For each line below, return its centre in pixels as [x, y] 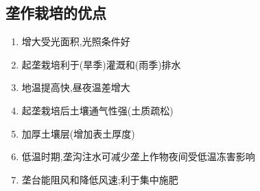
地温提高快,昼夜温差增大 [76, 87]
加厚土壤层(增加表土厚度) [78, 133]
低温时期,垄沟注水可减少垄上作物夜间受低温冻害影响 [138, 156]
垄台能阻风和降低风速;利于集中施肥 [100, 179]
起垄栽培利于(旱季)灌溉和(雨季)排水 [101, 64]
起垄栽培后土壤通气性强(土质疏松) [97, 110]
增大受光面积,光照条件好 [76, 41]
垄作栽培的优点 [56, 13]
